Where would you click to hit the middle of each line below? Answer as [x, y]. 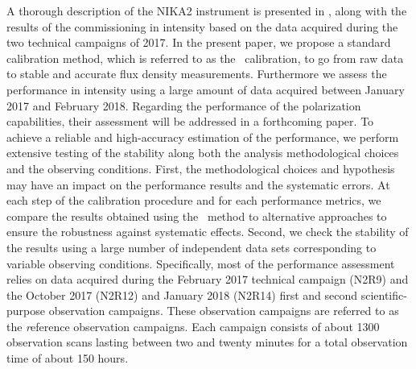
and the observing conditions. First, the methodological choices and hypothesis [201, 168]
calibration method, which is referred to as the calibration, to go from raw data [205, 58]
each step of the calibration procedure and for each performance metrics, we [194, 200]
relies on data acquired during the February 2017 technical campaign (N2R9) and [208, 279]
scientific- [384, 294]
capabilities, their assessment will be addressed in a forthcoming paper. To [190, 121]
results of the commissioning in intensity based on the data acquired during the [202, 26]
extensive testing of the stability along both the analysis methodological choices [203, 153]
